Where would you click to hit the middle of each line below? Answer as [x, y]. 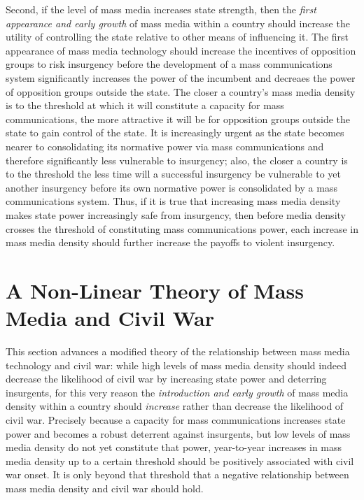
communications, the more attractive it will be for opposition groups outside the [178, 119]
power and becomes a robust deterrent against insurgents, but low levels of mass [178, 433]
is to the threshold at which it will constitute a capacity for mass [145, 105]
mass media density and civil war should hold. [105, 488]
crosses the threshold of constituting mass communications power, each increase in [182, 228]
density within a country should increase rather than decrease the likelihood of [175, 406]
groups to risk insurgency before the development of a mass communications [169, 64]
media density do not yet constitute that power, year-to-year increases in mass [174, 447]
